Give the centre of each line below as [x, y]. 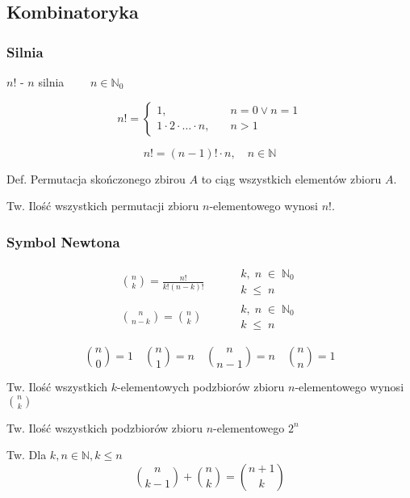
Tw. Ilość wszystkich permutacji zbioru [103, 206]
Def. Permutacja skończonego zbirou [96, 178]
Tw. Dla [27, 455]
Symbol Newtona [63, 241]
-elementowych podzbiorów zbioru [201, 387]
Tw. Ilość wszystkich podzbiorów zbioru [105, 427]
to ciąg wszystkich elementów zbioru [291, 178]
